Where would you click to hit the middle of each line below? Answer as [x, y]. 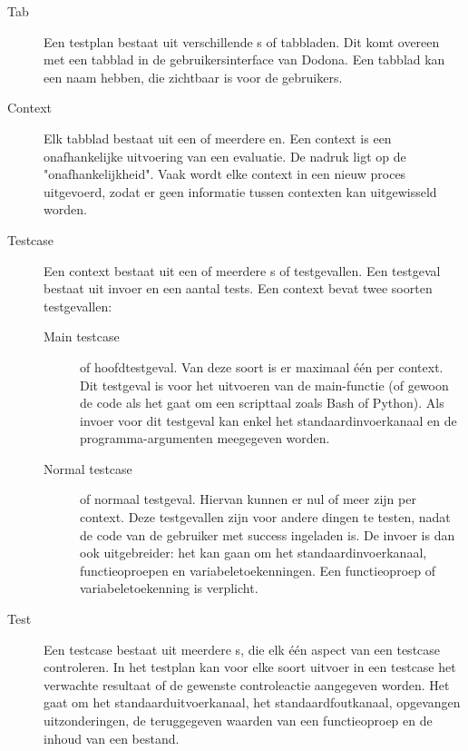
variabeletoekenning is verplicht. [169, 588]
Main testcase [82, 336]
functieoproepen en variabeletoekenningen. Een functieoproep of [258, 570]
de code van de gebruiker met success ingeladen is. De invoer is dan [268, 534]
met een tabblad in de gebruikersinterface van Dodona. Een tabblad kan [244, 59]
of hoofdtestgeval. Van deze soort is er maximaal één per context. [262, 366]
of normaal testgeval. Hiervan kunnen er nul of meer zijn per [248, 499]
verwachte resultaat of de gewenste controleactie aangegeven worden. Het [247, 684]
